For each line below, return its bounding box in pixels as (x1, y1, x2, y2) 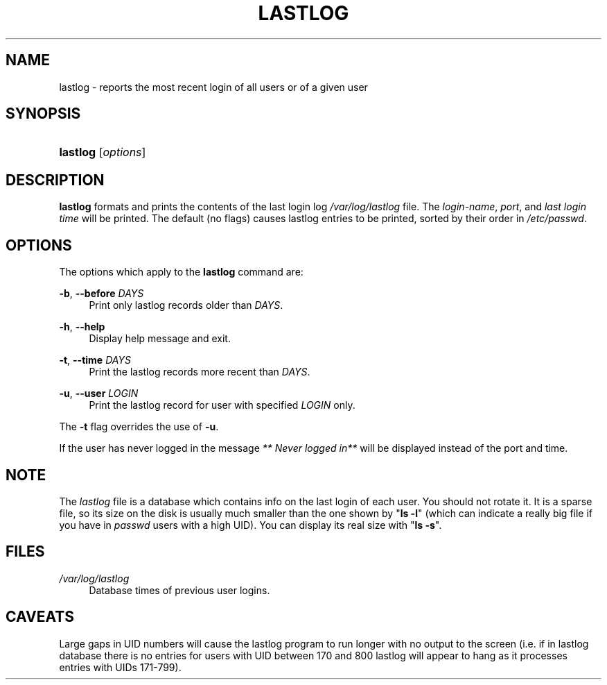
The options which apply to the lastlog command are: (59, 266, 303, 278)
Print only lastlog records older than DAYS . (89, 299, 283, 312)
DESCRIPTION (6, 171, 105, 189)
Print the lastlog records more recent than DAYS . (89, 366, 310, 378)
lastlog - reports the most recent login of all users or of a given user (59, 81, 368, 93)
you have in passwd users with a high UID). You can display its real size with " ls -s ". (59, 518, 442, 531)
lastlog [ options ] (59, 145, 146, 160)
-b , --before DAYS (59, 287, 144, 300)
